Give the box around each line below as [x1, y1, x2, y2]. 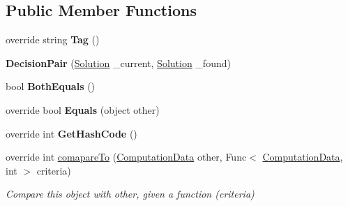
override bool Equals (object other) [6, 102, 160, 117]
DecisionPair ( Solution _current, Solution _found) [6, 55, 231, 70]
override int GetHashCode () [6, 126, 137, 140]
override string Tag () [6, 32, 100, 47]
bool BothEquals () [6, 79, 96, 94]
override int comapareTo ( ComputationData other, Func [6, 149, 247, 164]
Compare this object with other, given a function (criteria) [6, 186, 255, 201]
